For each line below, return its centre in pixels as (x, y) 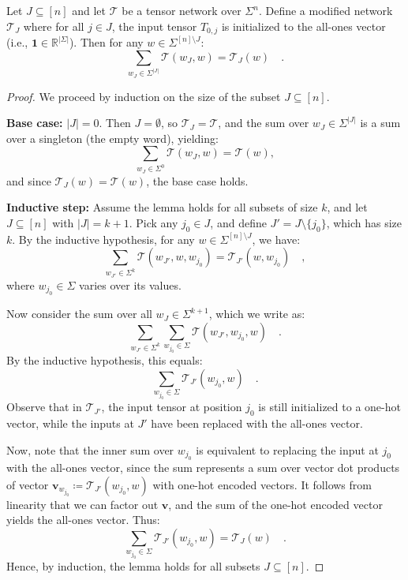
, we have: (276, 239)
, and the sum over (264, 123)
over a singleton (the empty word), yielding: (112, 138)
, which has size (364, 222)
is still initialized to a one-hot (329, 407)
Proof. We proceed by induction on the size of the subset (144, 96)
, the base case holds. (197, 180)
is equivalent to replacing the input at (287, 449)
